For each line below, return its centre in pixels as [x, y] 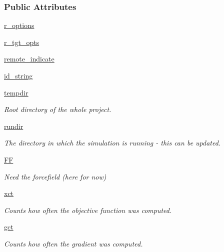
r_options [19, 25]
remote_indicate [29, 59]
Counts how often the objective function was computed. [88, 210]
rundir [14, 126]
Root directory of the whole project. [58, 109]
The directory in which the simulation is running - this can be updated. [112, 143]
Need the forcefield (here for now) [55, 176]
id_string [18, 75]
